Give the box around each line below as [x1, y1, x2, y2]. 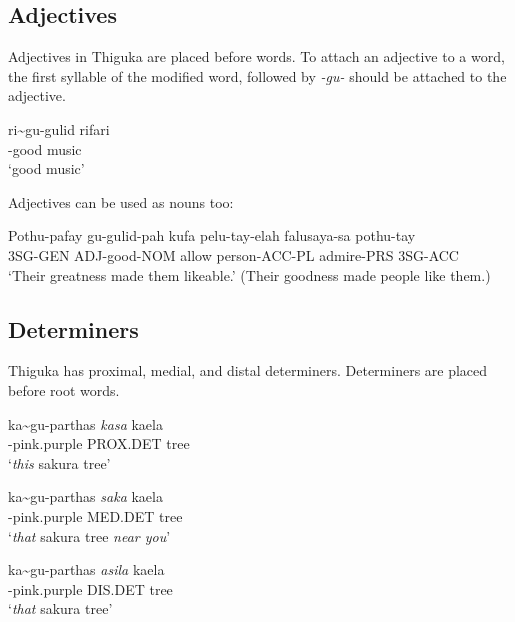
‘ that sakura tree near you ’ [8, 525, 171, 546]
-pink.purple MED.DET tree [8, 505, 183, 526]
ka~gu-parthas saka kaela [8, 486, 163, 507]
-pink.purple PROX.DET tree [8, 433, 190, 454]
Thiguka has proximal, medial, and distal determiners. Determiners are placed [8, 360, 488, 381]
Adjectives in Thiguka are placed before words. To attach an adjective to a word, [8, 46, 505, 67]
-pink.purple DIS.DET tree [8, 578, 173, 599]
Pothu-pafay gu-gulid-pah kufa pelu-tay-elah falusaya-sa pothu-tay [8, 225, 416, 246]
